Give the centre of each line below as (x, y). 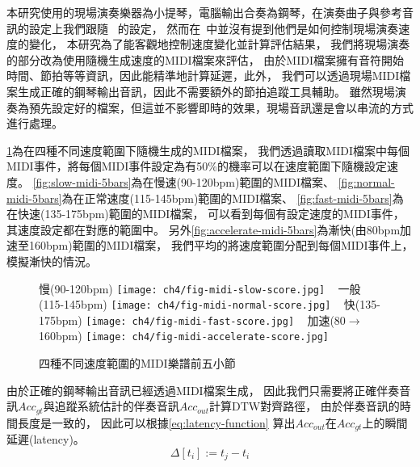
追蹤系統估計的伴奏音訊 (117, 406)
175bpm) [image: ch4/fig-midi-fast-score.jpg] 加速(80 (192, 320)
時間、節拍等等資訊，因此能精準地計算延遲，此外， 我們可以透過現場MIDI (203, 76)
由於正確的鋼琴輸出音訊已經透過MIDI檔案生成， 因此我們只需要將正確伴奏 (203, 390)
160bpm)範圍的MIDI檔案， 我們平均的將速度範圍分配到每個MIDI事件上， (221, 245)
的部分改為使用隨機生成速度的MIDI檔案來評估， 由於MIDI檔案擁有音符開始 (205, 59)
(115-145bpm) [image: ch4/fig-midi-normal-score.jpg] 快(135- (210, 304)
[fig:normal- (366, 181)
